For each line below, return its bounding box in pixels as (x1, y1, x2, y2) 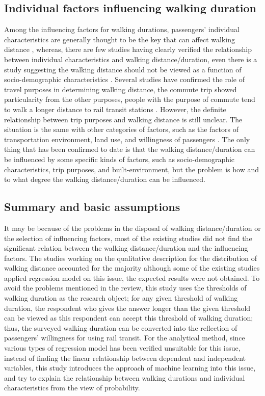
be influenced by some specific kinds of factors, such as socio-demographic (4, 153, 235, 164)
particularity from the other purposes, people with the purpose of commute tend (4, 94, 255, 104)
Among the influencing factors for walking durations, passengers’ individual (4, 24, 240, 35)
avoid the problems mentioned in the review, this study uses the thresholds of (4, 282, 247, 293)
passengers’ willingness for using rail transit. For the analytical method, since (4, 332, 245, 343)
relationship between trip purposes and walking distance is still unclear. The (4, 114, 243, 124)
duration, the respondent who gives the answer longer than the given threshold (4, 302, 251, 313)
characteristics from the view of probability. (4, 382, 140, 393)
